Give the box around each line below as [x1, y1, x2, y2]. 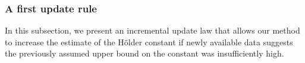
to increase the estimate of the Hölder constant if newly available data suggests [5, 35, 293, 48]
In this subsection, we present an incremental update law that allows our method [5, 24, 300, 37]
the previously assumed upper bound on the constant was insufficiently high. [5, 47, 284, 59]
